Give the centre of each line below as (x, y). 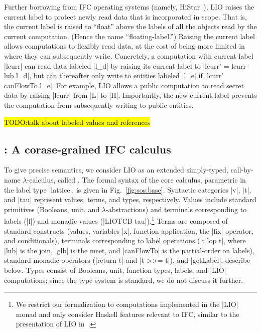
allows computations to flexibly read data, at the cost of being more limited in (124, 46)
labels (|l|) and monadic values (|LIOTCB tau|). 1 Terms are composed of (116, 220)
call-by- (242, 170)
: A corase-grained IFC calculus (88, 149)
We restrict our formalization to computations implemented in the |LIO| (127, 304)
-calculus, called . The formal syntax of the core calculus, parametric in (136, 179)
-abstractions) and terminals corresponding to (176, 209)
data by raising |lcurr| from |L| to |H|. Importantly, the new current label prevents (130, 95)
